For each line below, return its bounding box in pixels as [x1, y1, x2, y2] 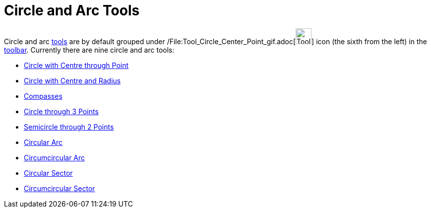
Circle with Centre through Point [24, 61, 129, 70]
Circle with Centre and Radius [24, 76, 121, 85]
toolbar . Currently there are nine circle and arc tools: [4, 45, 175, 54]
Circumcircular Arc [24, 153, 85, 162]
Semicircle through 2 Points [24, 122, 114, 131]
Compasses [24, 91, 62, 100]
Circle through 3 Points [24, 107, 99, 116]
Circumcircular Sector [24, 184, 95, 193]
